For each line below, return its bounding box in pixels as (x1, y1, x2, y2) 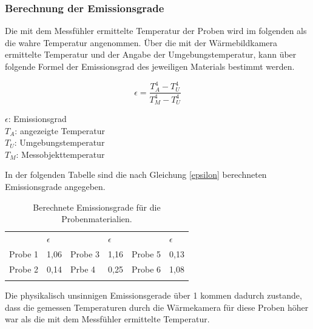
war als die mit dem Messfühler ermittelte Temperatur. (5, 313, 210, 325)
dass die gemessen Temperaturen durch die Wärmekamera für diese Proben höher (5, 300, 309, 313)
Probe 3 (70, 247, 100, 260)
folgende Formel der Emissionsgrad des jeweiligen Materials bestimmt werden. (5, 60, 295, 72)
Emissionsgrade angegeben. (5, 180, 106, 192)
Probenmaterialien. (61, 212, 132, 225)
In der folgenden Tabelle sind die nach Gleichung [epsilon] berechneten (5, 168, 267, 181)
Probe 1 (9, 247, 39, 260)
